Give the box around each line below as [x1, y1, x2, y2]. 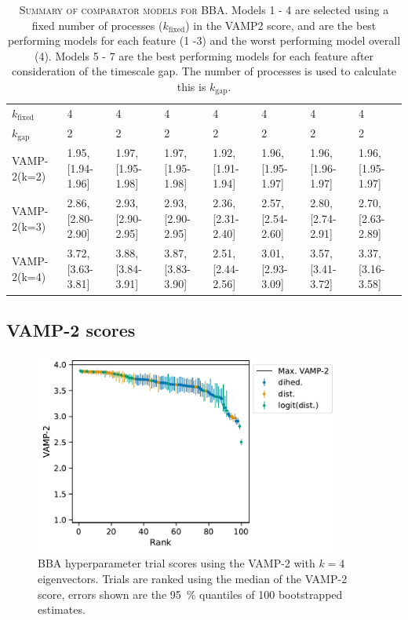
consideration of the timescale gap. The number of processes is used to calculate [12, 63, 396, 79]
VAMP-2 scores [6, 317, 136, 341]
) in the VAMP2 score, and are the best [185, 16, 377, 33]
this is [177, 78, 206, 94]
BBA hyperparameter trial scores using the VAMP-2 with [38, 555, 315, 571]
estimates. [38, 601, 86, 618]
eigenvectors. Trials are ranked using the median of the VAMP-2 [38, 571, 348, 586]
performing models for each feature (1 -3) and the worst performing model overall [7, 32, 401, 49]
